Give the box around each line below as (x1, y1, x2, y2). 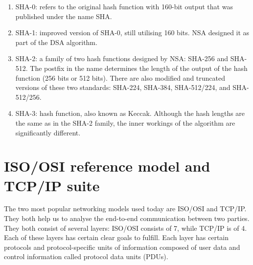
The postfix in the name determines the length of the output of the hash (30, 63, 248, 73)
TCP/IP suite (4, 175, 100, 195)
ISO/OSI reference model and (4, 156, 210, 176)
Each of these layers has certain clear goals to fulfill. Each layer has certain (4, 232, 229, 243)
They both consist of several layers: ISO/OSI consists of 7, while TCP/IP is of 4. (4, 222, 247, 233)
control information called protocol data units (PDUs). (4, 251, 168, 262)
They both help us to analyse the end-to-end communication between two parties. (4, 213, 250, 223)
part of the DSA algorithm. (15, 37, 97, 47)
